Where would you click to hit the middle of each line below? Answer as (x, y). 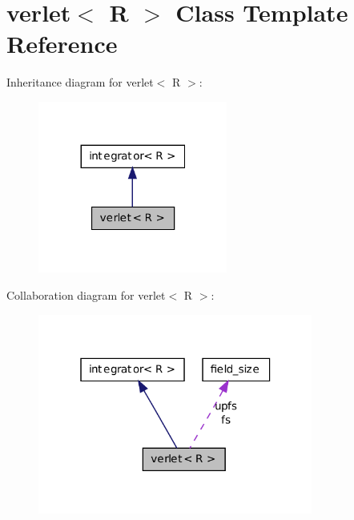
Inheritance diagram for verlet (80, 82)
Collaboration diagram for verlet (86, 295)
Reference (62, 44)
